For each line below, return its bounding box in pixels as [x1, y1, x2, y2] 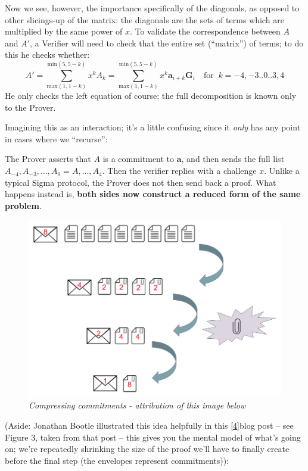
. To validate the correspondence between [129, 25, 281, 38]
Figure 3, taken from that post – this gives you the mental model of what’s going [5, 431, 301, 443]
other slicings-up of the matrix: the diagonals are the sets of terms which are [5, 13, 284, 26]
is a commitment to [102, 152, 175, 165]
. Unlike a [264, 164, 300, 177]
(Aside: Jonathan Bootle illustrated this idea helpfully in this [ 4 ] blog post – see [5, 419, 294, 431]
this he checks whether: [5, 48, 90, 61]
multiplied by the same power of [5, 25, 123, 38]
